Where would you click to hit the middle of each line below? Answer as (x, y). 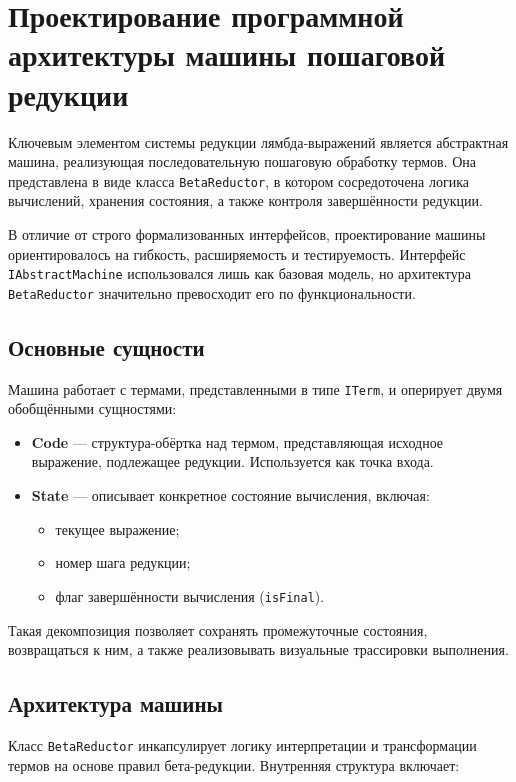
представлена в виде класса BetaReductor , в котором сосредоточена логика (239, 180)
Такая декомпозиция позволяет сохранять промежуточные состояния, (218, 629)
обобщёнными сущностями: (92, 408)
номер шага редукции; (123, 562)
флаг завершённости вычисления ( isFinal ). (190, 595)
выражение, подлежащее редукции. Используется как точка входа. (232, 461)
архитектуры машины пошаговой (227, 54)
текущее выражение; (117, 528)
